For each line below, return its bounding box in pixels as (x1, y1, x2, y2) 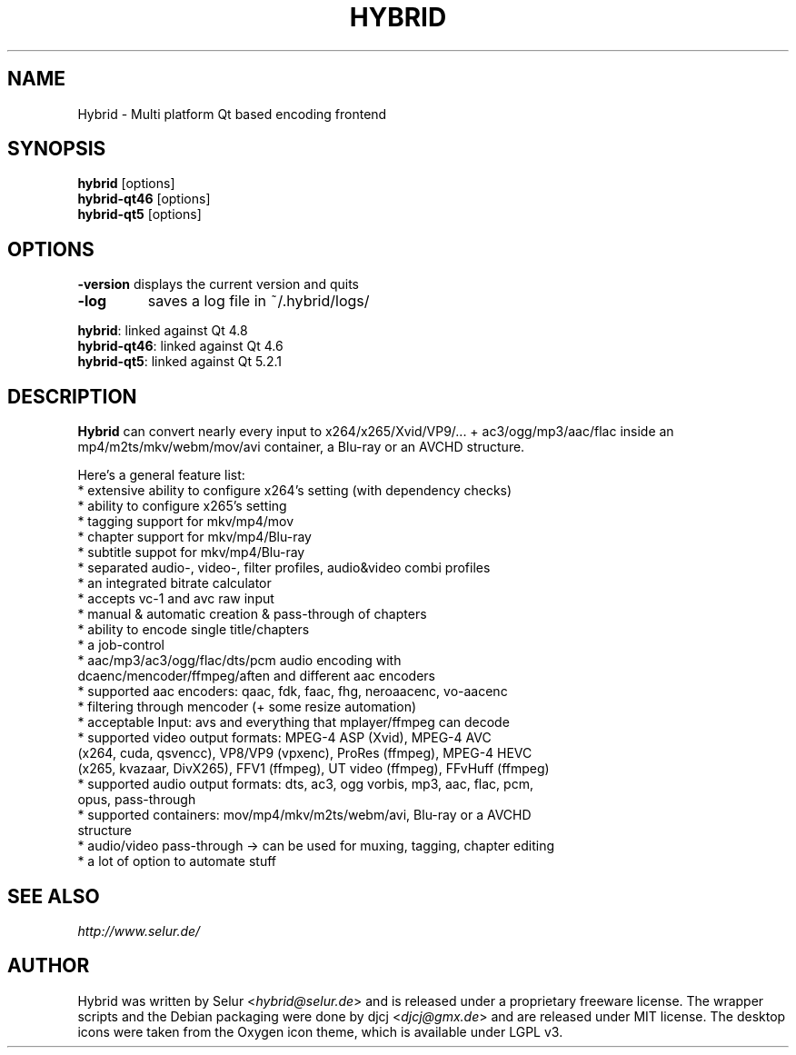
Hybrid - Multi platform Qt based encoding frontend (77, 105, 387, 122)
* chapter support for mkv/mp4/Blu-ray (77, 529, 312, 545)
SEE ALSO (7, 884, 100, 908)
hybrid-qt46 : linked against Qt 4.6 (77, 338, 284, 354)
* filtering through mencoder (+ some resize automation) (77, 699, 417, 715)
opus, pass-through (77, 791, 196, 808)
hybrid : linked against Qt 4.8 (77, 323, 248, 339)
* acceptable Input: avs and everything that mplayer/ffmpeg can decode (77, 714, 510, 731)
